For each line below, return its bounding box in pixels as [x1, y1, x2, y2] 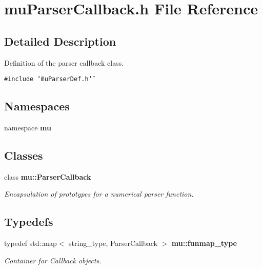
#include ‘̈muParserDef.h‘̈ [4, 75, 92, 83]
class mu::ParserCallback [4, 171, 91, 182]
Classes [4, 147, 43, 163]
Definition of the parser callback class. [4, 57, 124, 68]
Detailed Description [4, 33, 116, 49]
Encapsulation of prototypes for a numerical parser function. [4, 188, 194, 199]
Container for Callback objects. [4, 255, 102, 265]
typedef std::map [4, 238, 57, 248]
